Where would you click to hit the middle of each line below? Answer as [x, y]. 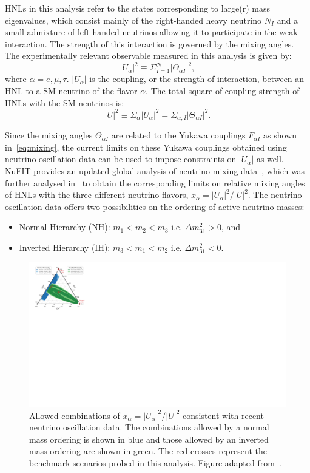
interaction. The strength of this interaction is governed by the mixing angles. [150, 43]
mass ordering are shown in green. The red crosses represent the [148, 451]
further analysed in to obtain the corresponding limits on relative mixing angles [155, 182]
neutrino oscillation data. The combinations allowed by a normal [149, 427]
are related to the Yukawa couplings [178, 135]
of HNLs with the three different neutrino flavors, [97, 195]
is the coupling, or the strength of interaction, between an [197, 79]
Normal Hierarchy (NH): [65, 227]
